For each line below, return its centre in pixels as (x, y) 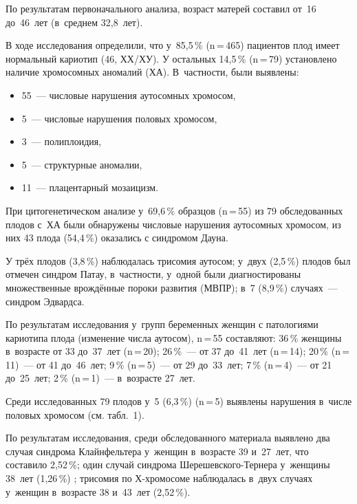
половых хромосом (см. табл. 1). (75, 414)
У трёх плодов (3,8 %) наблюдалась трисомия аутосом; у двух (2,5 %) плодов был (178, 260)
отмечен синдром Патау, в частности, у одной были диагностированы (153, 274)
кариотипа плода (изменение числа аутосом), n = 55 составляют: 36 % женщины (174, 337)
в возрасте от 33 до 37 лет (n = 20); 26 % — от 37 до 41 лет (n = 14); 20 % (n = (178, 351)
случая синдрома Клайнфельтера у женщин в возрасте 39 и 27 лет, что (157, 451)
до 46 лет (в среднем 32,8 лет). (74, 22)
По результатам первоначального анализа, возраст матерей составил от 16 (161, 8)
